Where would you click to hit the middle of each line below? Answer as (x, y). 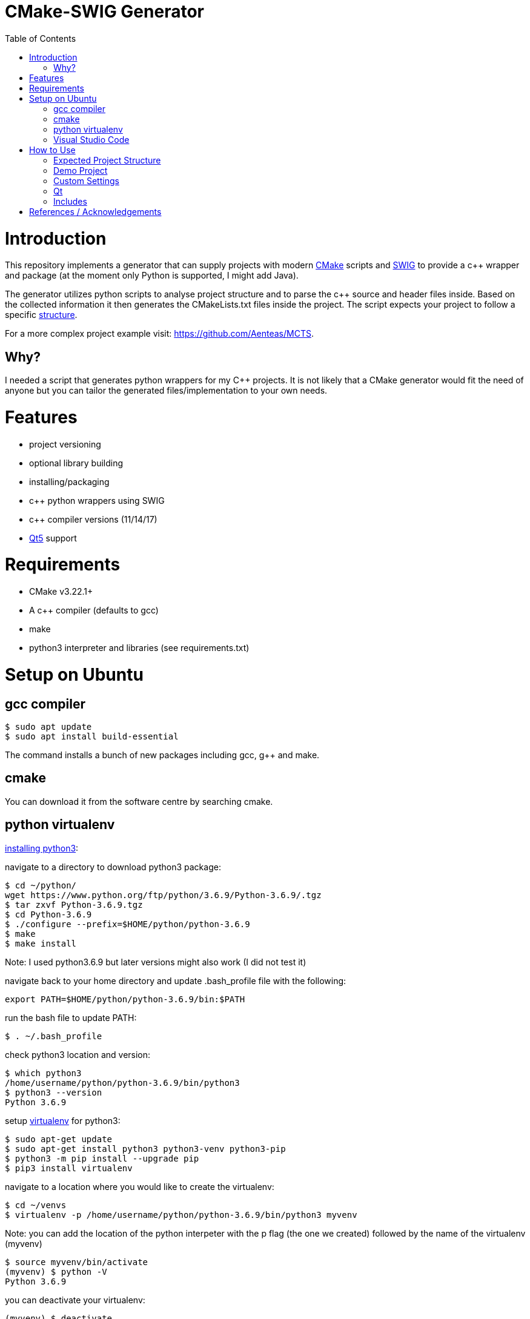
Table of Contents (41, 38)
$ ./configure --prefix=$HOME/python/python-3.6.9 (128, 924)
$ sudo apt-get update (59, 1139)
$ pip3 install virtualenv (69, 1168)
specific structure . (41, 315)
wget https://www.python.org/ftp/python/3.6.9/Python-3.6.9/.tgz (163, 895)
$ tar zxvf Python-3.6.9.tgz (74, 904)
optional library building (76, 463)
